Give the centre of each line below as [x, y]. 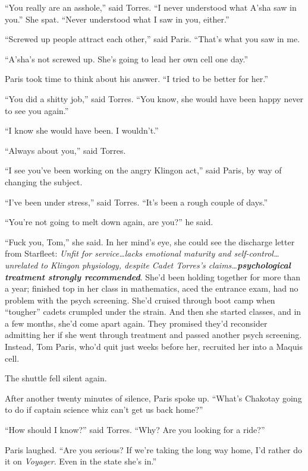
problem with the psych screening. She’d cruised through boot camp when [140, 300]
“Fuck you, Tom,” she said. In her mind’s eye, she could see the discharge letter [150, 241]
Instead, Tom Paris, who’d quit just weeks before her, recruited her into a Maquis [154, 347]
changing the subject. [44, 181]
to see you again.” [37, 110]
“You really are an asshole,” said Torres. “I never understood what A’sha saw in [151, 7]
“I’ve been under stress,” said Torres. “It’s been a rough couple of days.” [136, 202]
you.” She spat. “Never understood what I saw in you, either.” [117, 19]
